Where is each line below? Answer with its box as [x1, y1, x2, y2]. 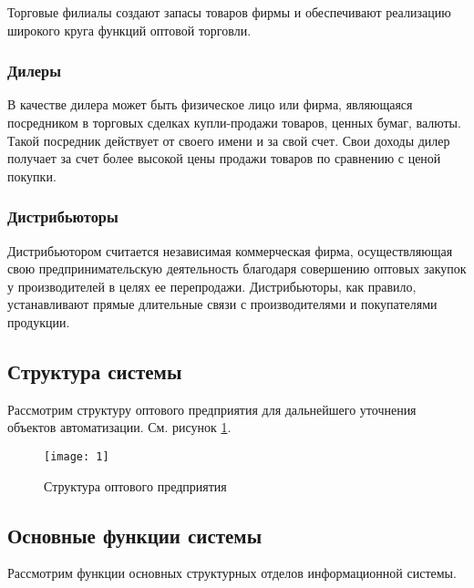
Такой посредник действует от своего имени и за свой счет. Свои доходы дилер [7, 130, 450, 150]
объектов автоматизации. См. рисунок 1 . [7, 418, 232, 437]
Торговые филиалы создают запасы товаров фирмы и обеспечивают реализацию [7, 3, 451, 21]
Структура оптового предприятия [44, 476, 227, 495]
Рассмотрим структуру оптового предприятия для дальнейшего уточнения [7, 399, 417, 418]
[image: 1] [44, 449, 109, 463]
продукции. [7, 312, 70, 331]
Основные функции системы [7, 521, 263, 549]
